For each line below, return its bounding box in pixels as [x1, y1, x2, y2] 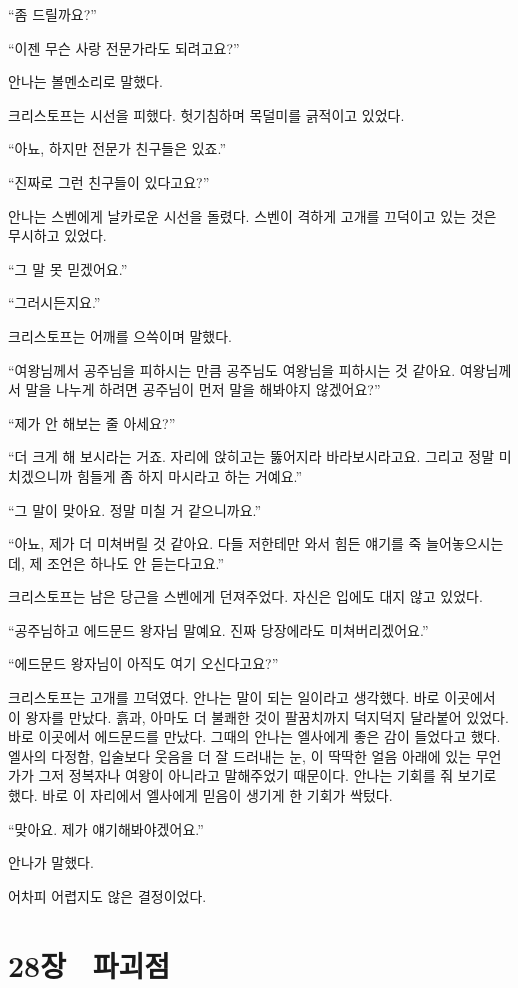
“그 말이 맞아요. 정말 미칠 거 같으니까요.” [8, 499, 262, 520]
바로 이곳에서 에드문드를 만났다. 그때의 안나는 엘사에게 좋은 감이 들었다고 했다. [8, 726, 501, 747]
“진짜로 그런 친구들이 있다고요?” [8, 171, 210, 192]
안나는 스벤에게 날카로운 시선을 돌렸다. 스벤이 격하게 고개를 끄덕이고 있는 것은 [8, 205, 497, 226]
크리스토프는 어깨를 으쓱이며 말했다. [8, 325, 232, 346]
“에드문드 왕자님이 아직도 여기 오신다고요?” [8, 653, 279, 674]
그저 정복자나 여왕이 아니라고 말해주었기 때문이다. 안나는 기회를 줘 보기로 [38, 765, 497, 786]
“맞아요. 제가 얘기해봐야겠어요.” [8, 818, 204, 839]
